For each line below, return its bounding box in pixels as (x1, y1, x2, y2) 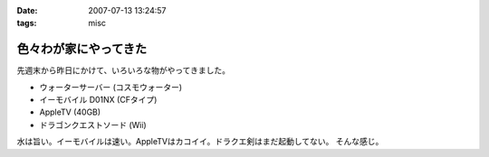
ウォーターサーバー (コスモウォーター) (39, 81, 183, 92)
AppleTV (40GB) (39, 106, 101, 117)
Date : (16, 5, 38, 15)
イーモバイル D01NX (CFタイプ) (39, 95, 158, 106)
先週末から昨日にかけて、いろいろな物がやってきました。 (16, 65, 231, 76)
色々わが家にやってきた (16, 42, 148, 57)
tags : (16, 18, 37, 29)
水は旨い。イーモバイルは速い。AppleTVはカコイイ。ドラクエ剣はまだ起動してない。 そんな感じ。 (16, 136, 384, 147)
